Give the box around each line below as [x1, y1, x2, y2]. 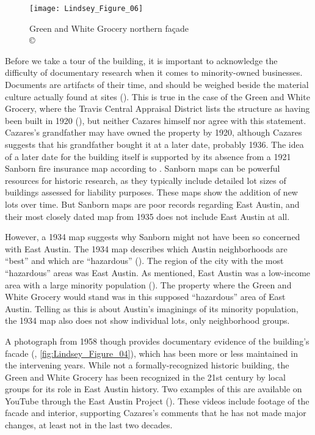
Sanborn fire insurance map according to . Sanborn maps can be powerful [5, 162, 280, 175]
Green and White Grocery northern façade [29, 21, 189, 34]
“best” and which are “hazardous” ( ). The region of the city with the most [5, 254, 284, 267]
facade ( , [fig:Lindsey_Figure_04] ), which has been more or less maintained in [5, 346, 298, 359]
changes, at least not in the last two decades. [5, 419, 173, 431]
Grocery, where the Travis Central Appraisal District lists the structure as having [5, 102, 310, 115]
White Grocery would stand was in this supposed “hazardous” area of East [5, 290, 286, 303]
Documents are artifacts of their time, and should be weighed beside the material [5, 78, 309, 91]
